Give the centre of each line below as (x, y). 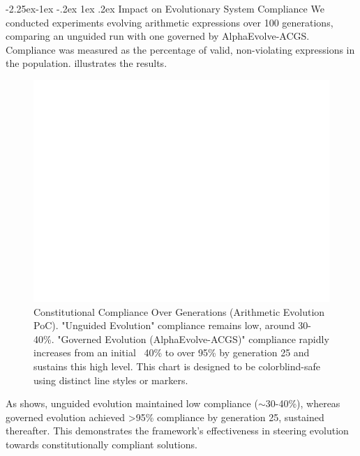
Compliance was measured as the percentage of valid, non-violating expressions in (180, 49)
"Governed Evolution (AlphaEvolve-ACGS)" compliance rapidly (193, 339)
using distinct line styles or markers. (111, 380)
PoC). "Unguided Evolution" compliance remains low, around (164, 325)
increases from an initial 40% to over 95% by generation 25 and (172, 352)
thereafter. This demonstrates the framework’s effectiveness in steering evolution (177, 431)
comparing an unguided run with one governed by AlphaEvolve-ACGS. (158, 36)
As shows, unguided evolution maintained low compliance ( (132, 403)
